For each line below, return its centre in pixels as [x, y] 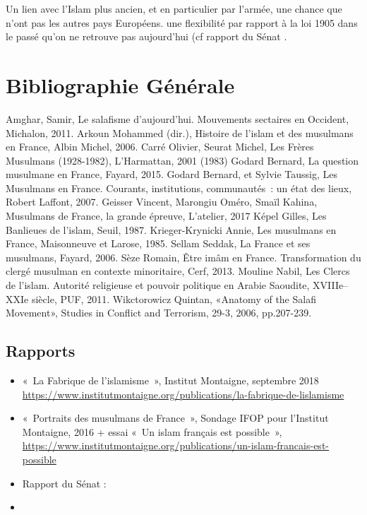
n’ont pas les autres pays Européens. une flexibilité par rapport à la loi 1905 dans [182, 22]
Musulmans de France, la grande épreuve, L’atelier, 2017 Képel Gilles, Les [166, 216]
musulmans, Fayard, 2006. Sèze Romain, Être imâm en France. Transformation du [183, 257]
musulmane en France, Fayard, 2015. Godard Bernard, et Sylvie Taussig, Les [172, 174]
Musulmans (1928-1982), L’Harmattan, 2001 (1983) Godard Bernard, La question [182, 160]
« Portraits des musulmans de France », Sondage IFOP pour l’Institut [175, 418]
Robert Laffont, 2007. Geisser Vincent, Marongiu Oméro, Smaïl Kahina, [162, 202]
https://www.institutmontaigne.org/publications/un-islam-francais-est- [175, 445]
